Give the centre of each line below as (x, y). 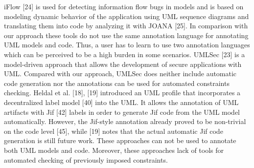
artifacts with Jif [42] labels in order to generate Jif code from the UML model (122, 112)
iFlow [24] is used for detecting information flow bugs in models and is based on (124, 6)
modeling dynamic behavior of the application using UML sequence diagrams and (127, 16)
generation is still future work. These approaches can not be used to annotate (120, 140)
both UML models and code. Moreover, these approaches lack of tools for (114, 150)
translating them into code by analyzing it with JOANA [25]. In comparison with (126, 26)
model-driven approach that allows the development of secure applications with (123, 64)
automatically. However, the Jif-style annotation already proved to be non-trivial (125, 121)
